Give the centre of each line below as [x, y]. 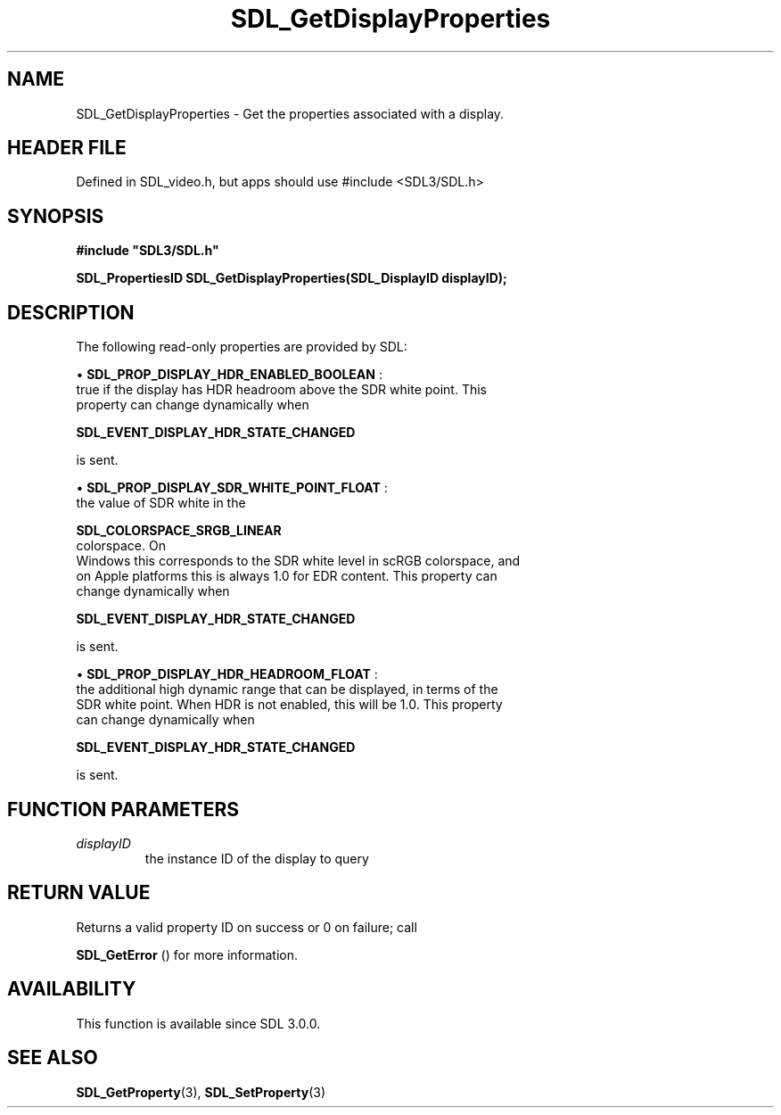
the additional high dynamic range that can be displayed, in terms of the [287, 690]
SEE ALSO [53, 1058]
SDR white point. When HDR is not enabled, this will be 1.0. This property [289, 705]
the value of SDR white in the [161, 503]
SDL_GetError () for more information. [187, 954]
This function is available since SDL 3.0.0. [198, 1023]
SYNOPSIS [56, 216]
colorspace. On [121, 546]
